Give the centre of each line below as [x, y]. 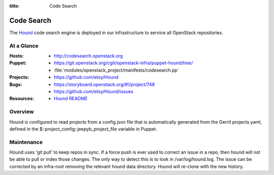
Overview [22, 112]
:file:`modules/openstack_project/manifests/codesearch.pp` [116, 70]
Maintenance [26, 142]
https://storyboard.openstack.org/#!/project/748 [104, 84]
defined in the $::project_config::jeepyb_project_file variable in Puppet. [83, 129]
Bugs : [16, 84]
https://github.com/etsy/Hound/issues [94, 91]
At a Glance [24, 46]
